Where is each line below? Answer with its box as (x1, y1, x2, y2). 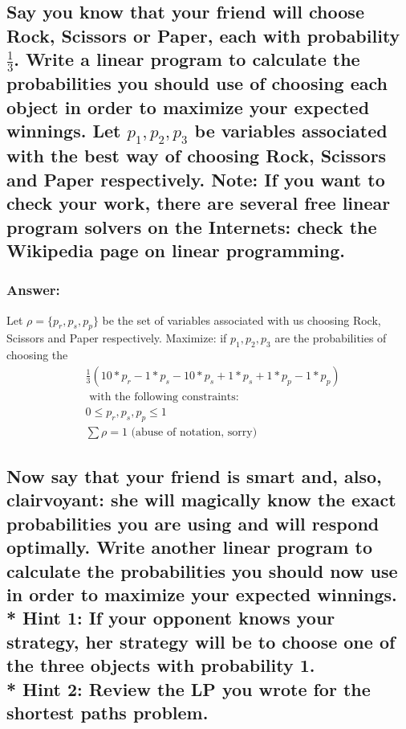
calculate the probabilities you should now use (6, 558, 398, 583)
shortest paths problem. (6, 699, 209, 724)
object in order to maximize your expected (6, 94, 370, 119)
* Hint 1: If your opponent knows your (6, 605, 335, 630)
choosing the (6, 346, 68, 363)
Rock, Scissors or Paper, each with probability (6, 23, 400, 47)
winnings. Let (6, 118, 121, 143)
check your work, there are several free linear (6, 190, 391, 215)
